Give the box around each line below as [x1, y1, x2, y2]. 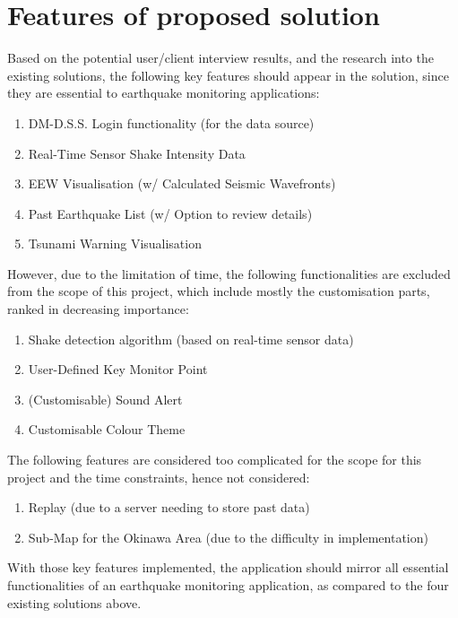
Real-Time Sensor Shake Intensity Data [28, 144, 246, 162]
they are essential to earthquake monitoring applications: [7, 83, 320, 102]
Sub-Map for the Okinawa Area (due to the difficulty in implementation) [28, 527, 428, 546]
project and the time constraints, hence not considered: [7, 467, 310, 486]
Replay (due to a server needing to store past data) [28, 498, 310, 517]
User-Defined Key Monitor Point [28, 360, 208, 379]
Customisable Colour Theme [28, 420, 186, 439]
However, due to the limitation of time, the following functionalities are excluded [7, 264, 451, 283]
